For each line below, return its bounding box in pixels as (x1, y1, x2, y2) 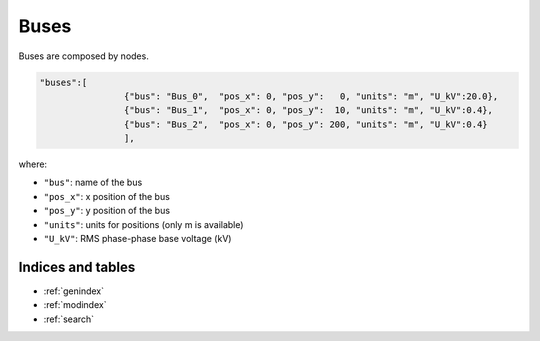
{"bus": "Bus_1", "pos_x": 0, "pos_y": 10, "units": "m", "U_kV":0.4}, (123, 105, 494, 116)
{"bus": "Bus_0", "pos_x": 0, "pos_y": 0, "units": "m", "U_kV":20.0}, (123, 90, 499, 102)
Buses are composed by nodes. (18, 50, 149, 62)
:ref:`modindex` (43, 299, 107, 311)
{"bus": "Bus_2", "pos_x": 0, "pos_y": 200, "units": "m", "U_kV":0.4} (123, 118, 489, 130)
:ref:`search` (43, 313, 95, 325)
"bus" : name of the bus (43, 176, 143, 189)
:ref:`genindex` (43, 285, 105, 297)
